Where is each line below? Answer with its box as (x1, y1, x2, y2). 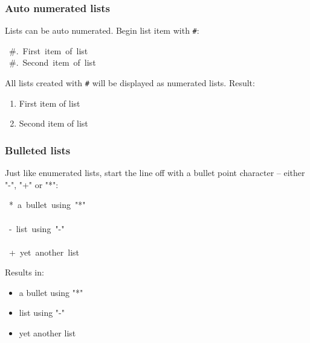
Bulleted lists (5, 142, 71, 157)
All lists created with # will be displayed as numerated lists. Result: (5, 77, 255, 89)
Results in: (5, 266, 44, 278)
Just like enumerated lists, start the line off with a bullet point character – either (5, 166, 305, 179)
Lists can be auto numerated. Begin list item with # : (5, 24, 199, 37)
